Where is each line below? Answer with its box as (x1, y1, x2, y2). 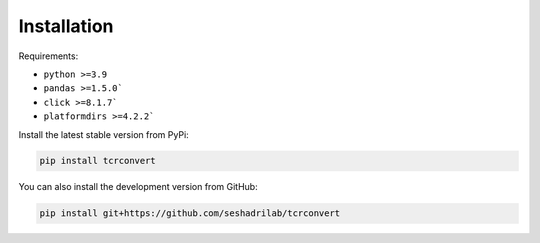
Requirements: (18, 50, 79, 62)
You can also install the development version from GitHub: (18, 181, 259, 193)
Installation (18, 15, 114, 37)
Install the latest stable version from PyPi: (18, 128, 189, 140)
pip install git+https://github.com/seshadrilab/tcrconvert (39, 208, 341, 219)
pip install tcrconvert (39, 155, 157, 167)
